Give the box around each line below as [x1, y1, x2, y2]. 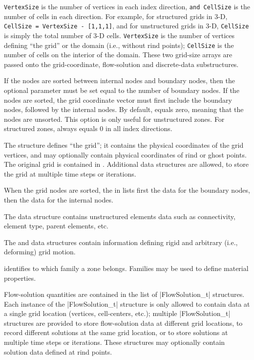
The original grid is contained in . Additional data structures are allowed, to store [4, 159, 249, 169]
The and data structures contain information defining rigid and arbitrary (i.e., [4, 237, 238, 247]
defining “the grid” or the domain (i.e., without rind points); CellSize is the [4, 40, 234, 50]
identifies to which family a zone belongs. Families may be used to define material [4, 263, 249, 273]
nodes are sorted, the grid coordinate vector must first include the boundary [4, 94, 232, 105]
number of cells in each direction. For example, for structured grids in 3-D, [4, 11, 228, 21]
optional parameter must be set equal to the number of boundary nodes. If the [4, 85, 239, 95]
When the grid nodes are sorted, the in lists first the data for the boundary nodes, [4, 185, 250, 195]
